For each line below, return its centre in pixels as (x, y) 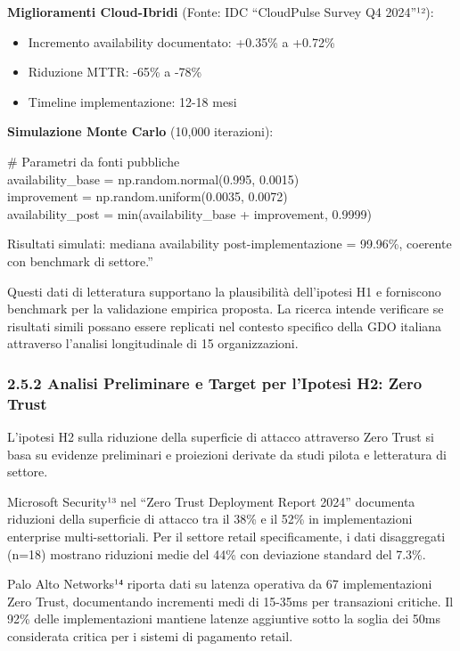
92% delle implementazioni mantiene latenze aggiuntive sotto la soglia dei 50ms (224, 618)
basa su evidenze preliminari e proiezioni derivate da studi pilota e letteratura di (227, 454)
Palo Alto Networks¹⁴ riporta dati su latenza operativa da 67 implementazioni (220, 584)
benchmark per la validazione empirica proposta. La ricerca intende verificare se (226, 309)
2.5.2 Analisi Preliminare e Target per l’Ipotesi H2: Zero (215, 382)
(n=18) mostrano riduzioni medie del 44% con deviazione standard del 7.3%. (217, 553)
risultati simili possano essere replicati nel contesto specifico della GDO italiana (225, 325)
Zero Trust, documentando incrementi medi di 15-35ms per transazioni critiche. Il (230, 601)
